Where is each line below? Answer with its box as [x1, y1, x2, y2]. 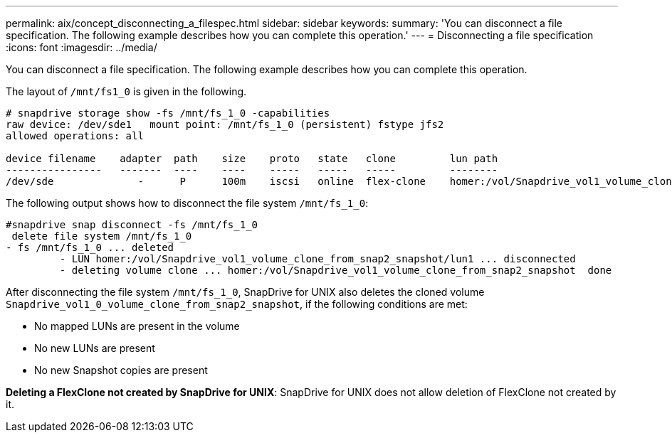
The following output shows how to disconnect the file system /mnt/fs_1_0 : [6, 197, 369, 209]
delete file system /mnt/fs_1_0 [11, 230, 192, 242]
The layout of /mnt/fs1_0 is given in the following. [6, 85, 247, 97]
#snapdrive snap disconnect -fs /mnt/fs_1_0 [6, 219, 258, 230]
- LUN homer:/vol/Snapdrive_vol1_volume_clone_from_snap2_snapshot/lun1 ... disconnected [59, 253, 576, 265]
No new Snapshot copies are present [34, 364, 208, 376]
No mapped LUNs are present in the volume [34, 320, 240, 332]
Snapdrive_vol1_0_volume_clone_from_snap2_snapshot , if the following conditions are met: [6, 298, 468, 310]
